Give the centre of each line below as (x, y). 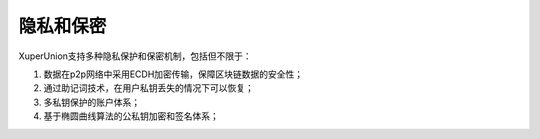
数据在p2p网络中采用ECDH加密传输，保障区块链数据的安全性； (173, 74)
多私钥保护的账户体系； (91, 102)
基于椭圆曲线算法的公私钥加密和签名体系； (131, 116)
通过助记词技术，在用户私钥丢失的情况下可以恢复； (148, 88)
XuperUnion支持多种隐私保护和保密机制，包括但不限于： (135, 56)
